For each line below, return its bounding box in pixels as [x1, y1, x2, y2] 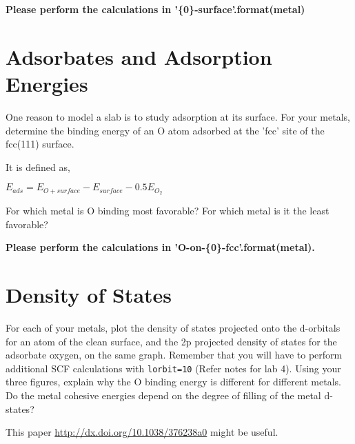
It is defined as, [6, 159, 70, 174]
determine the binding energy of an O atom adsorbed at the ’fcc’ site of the [6, 123, 325, 137]
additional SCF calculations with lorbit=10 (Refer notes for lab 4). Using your [6, 361, 341, 375]
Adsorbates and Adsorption [6, 42, 272, 70]
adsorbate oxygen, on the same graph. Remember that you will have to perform [6, 347, 343, 362]
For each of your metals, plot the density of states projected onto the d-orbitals [6, 321, 341, 335]
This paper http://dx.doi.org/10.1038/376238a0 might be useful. [6, 425, 278, 439]
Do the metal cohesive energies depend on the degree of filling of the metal [6, 388, 321, 403]
